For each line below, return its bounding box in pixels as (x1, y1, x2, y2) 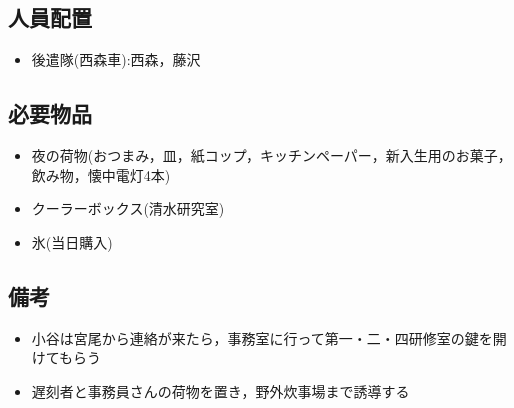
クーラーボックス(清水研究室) (31, 198, 225, 219)
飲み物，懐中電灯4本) (31, 164, 171, 185)
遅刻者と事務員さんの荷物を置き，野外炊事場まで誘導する (31, 380, 410, 401)
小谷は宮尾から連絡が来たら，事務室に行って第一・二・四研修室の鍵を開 (31, 327, 507, 348)
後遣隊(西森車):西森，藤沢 (31, 49, 201, 70)
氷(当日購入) (31, 231, 113, 252)
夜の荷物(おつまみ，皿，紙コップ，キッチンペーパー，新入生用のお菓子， (31, 145, 512, 165)
